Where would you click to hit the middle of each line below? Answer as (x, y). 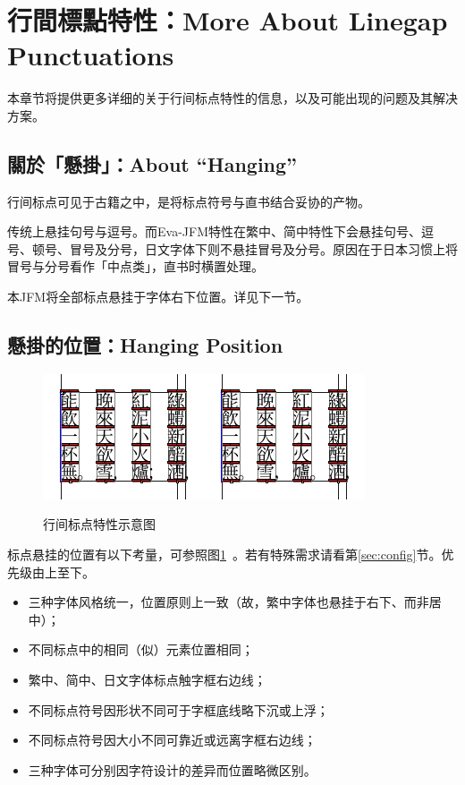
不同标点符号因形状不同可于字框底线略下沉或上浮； (178, 709)
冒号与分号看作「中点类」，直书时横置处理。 (135, 266)
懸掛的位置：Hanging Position (145, 345)
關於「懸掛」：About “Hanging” (152, 163)
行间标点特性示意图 (99, 524)
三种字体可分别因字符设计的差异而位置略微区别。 (172, 769)
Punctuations (91, 55)
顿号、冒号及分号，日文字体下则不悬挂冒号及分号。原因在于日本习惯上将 (245, 248)
